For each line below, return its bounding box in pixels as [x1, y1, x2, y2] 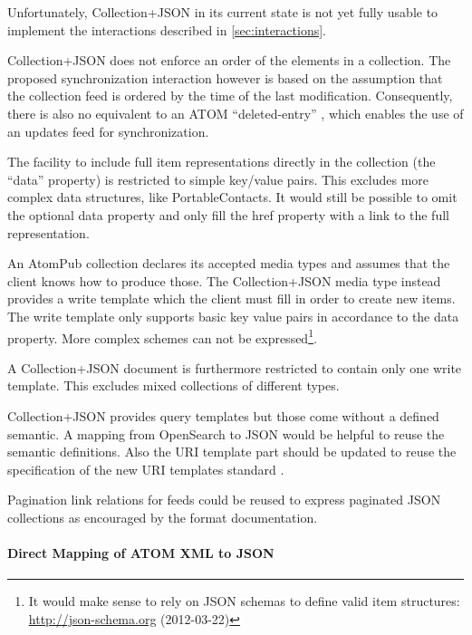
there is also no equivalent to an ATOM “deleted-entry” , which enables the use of [7, 103, 464, 122]
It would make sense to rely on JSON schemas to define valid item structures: [28, 592, 460, 611]
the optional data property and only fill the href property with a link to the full [7, 205, 449, 224]
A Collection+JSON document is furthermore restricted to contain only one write [7, 358, 462, 377]
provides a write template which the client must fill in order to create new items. [7, 289, 456, 308]
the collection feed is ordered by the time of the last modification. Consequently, [7, 86, 453, 105]
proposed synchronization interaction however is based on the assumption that [7, 68, 443, 87]
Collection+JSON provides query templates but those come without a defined [7, 406, 439, 425]
